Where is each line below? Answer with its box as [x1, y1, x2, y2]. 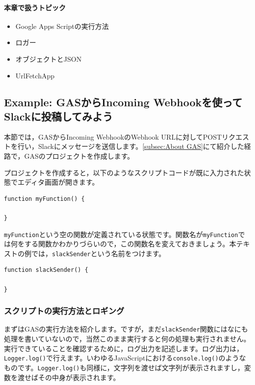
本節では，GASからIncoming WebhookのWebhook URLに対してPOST [4, 131, 222, 142]
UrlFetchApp [15, 70, 54, 80]
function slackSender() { [4, 266, 88, 274]
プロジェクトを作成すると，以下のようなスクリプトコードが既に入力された [4, 167, 244, 177]
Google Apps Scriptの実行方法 [15, 21, 109, 31]
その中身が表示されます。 [38, 372, 120, 382]
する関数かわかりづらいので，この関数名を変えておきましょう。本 [24, 239, 236, 249]
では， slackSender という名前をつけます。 [31, 248, 166, 258]
